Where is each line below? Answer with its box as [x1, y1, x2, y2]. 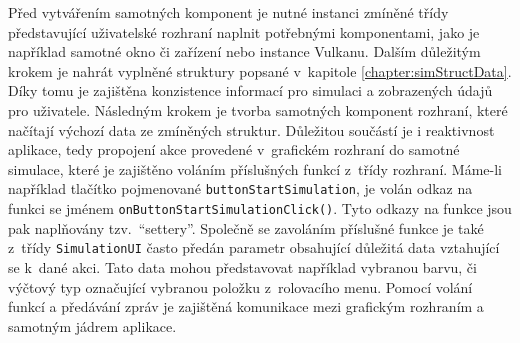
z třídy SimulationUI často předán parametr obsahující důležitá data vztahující [8, 237, 500, 258]
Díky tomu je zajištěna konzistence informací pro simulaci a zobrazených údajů [8, 80, 493, 101]
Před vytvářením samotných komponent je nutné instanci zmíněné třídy [8, 2, 449, 22]
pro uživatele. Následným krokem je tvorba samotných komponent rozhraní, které [8, 99, 508, 120]
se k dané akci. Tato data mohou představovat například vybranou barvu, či [8, 256, 477, 277]
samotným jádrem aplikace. [8, 315, 177, 336]
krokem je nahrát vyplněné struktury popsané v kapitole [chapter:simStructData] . [8, 60, 512, 81]
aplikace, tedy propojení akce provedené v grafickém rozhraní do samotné [8, 139, 460, 160]
